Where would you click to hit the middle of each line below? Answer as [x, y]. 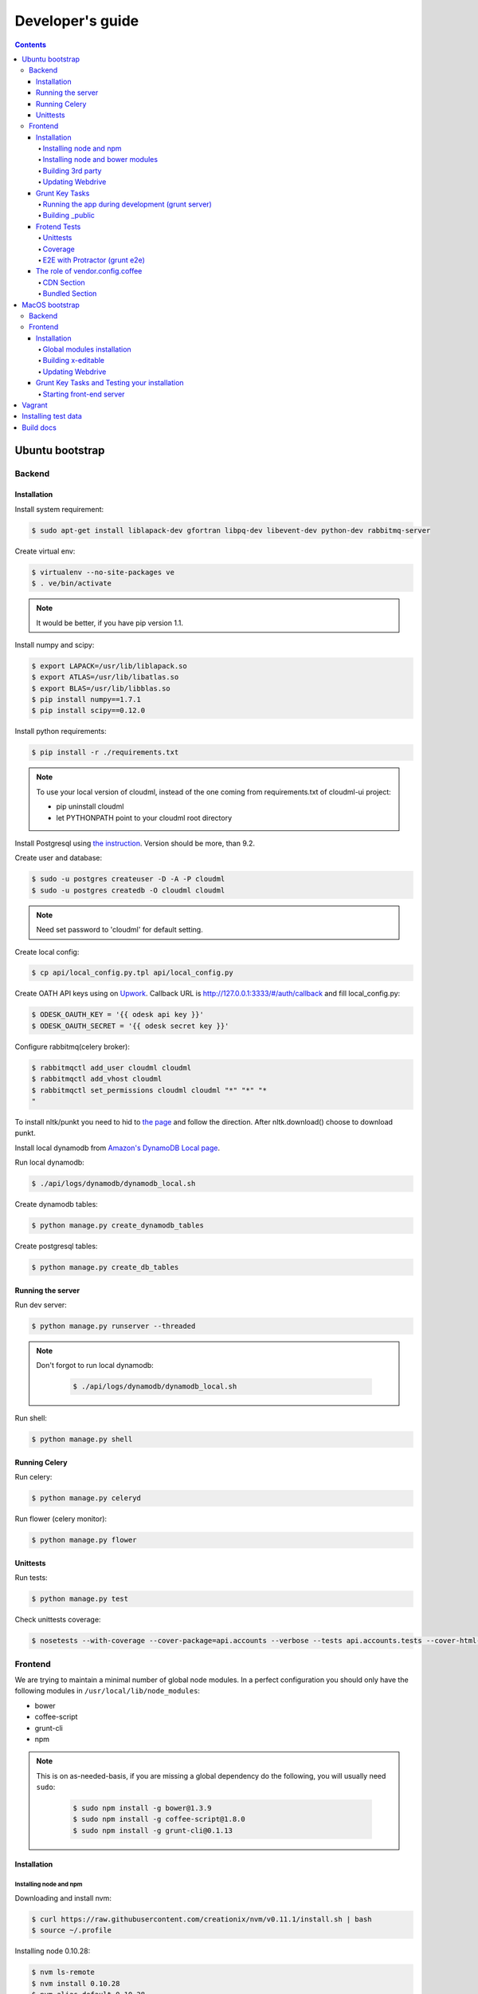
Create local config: [47, 952]
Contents [31, 45]
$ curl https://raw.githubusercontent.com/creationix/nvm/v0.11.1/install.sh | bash [202, 1919]
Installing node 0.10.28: [53, 1951]
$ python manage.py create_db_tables [105, 1267]
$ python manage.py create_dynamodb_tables [118, 1226]
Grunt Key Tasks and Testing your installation [110, 383]
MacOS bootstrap [51, 305]
